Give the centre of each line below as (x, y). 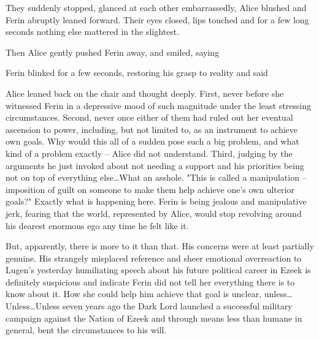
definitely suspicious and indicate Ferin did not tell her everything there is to (150, 281)
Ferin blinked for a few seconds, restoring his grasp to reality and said (137, 73)
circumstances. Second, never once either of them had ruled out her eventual (149, 117)
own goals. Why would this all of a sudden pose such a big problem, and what (152, 141)
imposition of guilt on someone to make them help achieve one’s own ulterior (150, 189)
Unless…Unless (33, 306)
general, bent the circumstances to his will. (86, 330)
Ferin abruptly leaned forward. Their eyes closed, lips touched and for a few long (157, 19)
